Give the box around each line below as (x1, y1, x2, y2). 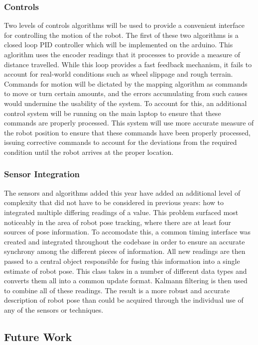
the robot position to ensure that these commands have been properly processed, (4, 127, 251, 137)
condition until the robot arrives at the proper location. (4, 146, 174, 157)
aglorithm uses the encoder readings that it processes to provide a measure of (4, 49, 241, 59)
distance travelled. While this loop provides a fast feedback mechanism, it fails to (4, 59, 252, 69)
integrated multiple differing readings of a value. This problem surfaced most (4, 207, 239, 217)
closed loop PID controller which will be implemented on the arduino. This (4, 39, 233, 50)
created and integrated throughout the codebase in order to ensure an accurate (4, 236, 245, 246)
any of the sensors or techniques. (4, 304, 104, 315)
